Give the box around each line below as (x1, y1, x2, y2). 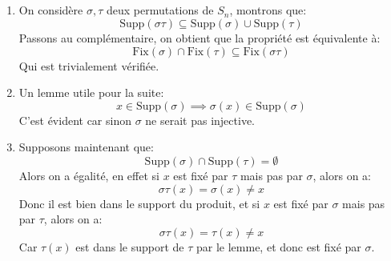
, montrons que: (229, 2, 307, 18)
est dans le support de (75, 238, 184, 255)
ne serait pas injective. (145, 111, 255, 128)
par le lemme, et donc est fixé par (196, 238, 361, 255)
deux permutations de (106, 2, 214, 18)
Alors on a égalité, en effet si (18, 167, 159, 183)
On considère (18, 2, 83, 18)
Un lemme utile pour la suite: (18, 84, 164, 101)
